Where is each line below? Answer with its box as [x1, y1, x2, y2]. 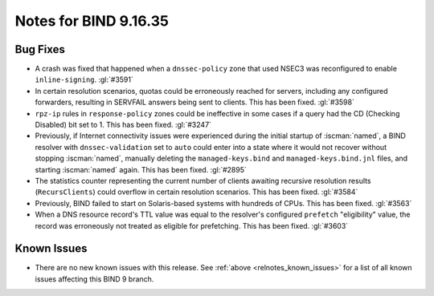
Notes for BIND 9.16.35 [14, 12, 169, 30]
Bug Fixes [14, 43, 66, 56]
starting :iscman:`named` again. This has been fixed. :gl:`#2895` [35, 164, 247, 174]
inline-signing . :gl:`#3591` [35, 75, 134, 84]
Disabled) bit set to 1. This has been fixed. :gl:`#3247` [35, 120, 212, 130]
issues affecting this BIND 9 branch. [35, 274, 154, 284]
